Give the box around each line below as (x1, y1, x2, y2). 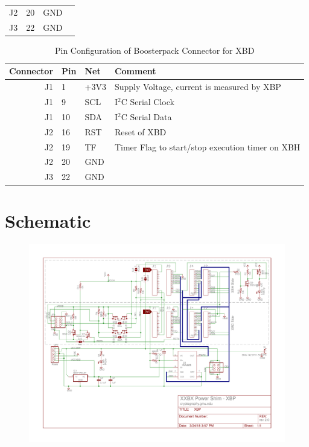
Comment (114, 65, 156, 77)
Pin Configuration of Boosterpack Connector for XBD (54, 43, 255, 56)
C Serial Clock (121, 95, 174, 108)
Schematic (5, 208, 91, 233)
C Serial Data (121, 110, 172, 123)
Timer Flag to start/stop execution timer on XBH (114, 140, 301, 153)
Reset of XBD (114, 125, 167, 138)
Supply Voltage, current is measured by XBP (114, 80, 281, 93)
